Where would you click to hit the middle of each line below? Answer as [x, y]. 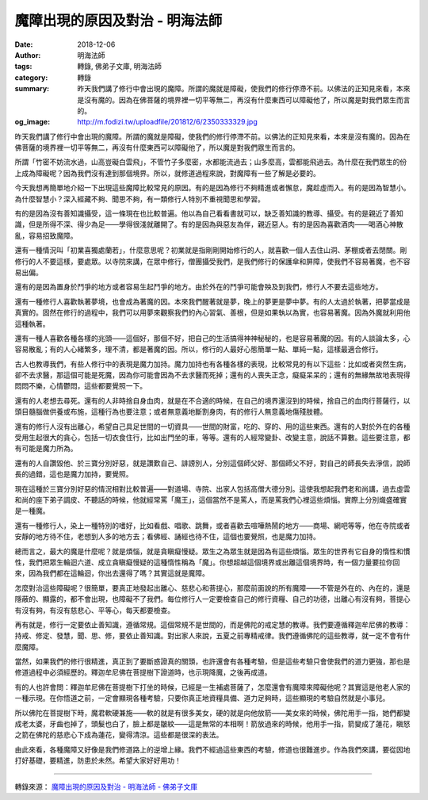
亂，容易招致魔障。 [46, 235]
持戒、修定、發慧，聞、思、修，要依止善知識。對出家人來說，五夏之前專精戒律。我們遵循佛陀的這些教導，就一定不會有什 [212, 636]
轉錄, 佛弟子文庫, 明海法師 [119, 67]
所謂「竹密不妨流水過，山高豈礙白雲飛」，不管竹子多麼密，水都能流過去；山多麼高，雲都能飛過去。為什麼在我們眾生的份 [211, 162]
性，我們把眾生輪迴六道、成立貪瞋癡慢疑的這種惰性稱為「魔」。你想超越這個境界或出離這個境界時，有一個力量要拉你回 [207, 562]
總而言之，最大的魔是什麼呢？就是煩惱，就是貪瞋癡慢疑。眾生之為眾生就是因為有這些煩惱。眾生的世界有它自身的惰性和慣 [212, 551]
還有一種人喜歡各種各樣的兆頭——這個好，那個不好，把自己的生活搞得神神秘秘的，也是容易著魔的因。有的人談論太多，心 [212, 338]
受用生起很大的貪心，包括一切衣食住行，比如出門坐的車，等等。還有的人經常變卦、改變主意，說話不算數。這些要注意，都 [212, 438]
